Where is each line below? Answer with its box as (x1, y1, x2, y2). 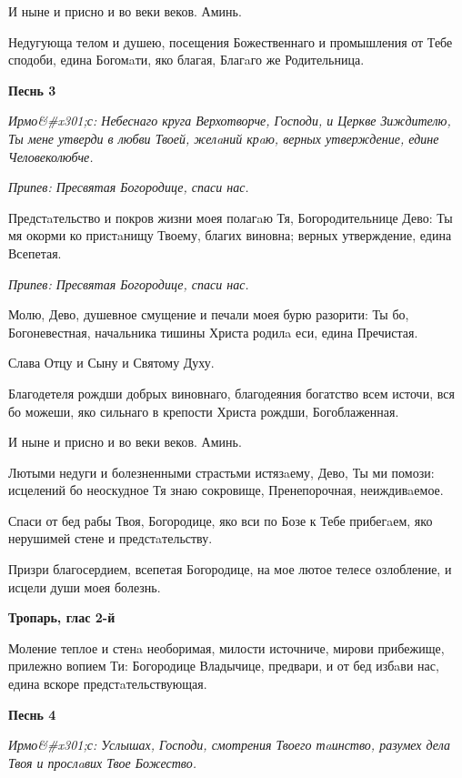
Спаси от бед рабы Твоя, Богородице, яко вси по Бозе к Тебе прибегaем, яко (8, 510, 433, 530)
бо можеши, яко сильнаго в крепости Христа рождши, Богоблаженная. (8, 401, 399, 420)
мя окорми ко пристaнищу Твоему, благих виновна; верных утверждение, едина (8, 226, 452, 245)
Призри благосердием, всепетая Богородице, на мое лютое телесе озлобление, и (8, 560, 452, 579)
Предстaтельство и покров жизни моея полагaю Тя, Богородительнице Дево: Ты (8, 207, 453, 227)
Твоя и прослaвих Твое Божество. (8, 753, 196, 772)
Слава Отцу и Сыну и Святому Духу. (8, 353, 215, 372)
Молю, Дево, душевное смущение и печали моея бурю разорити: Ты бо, (8, 305, 409, 324)
